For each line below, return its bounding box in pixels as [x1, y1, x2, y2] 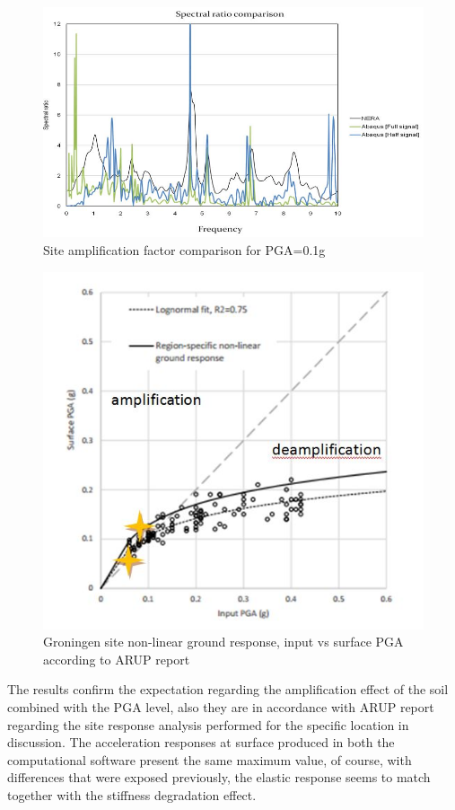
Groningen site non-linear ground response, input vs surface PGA [43, 632, 404, 651]
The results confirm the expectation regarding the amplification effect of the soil [7, 680, 449, 699]
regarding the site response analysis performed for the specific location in [7, 715, 409, 734]
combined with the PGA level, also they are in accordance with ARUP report [7, 698, 434, 717]
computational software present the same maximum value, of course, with [7, 750, 412, 769]
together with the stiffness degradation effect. [7, 786, 257, 805]
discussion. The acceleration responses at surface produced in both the [7, 733, 395, 752]
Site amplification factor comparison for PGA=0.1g [43, 240, 326, 259]
